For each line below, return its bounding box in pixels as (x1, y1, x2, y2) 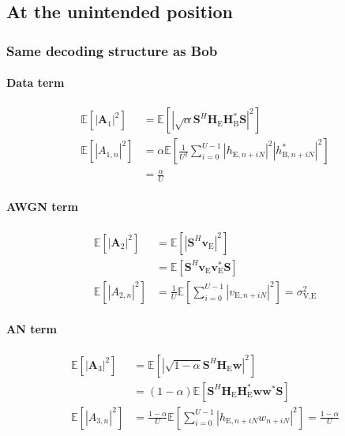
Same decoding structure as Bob (6, 40, 218, 60)
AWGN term (6, 198, 78, 215)
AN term (6, 321, 57, 337)
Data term (6, 74, 65, 91)
